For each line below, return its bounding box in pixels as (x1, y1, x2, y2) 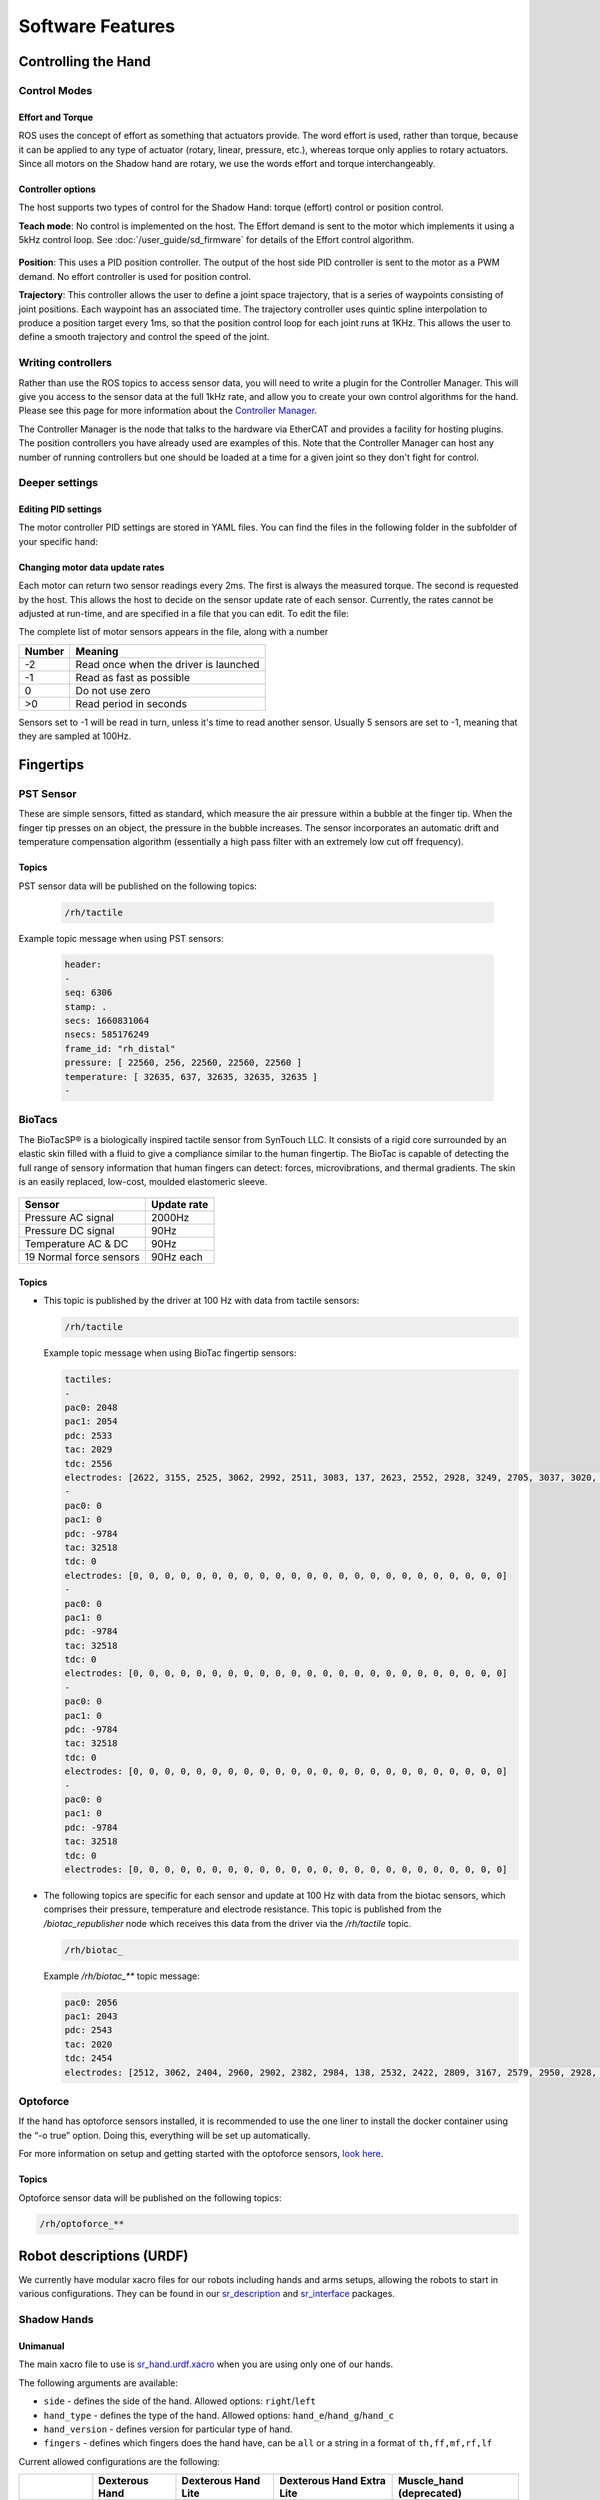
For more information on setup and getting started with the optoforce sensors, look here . (18, 2148, 384, 2160)
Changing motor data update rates (18, 561, 165, 573)
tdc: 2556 (64, 1458, 113, 1469)
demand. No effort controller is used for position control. (18, 270, 252, 282)
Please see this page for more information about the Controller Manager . (18, 405, 318, 417)
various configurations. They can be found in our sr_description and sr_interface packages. (18, 2288, 395, 2300)
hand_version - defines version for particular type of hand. (43, 2423, 294, 2435)
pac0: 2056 (64, 1996, 118, 2008)
